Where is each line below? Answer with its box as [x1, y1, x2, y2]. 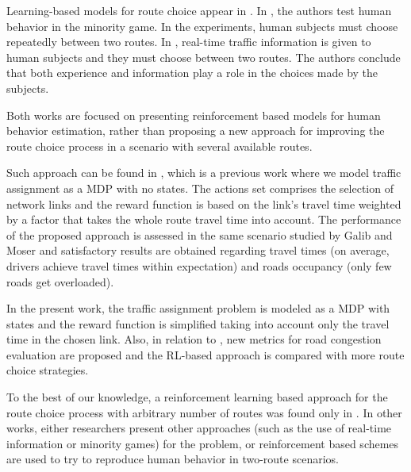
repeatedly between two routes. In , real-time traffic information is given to [6, 33, 371, 50]
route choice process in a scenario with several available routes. [6, 137, 313, 154]
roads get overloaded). [6, 273, 114, 290]
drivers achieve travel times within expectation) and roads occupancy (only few [6, 257, 392, 274]
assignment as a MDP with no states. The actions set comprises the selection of [6, 179, 394, 196]
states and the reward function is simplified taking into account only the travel [6, 315, 390, 332]
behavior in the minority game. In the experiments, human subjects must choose [6, 17, 398, 34]
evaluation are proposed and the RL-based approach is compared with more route [6, 346, 405, 363]
